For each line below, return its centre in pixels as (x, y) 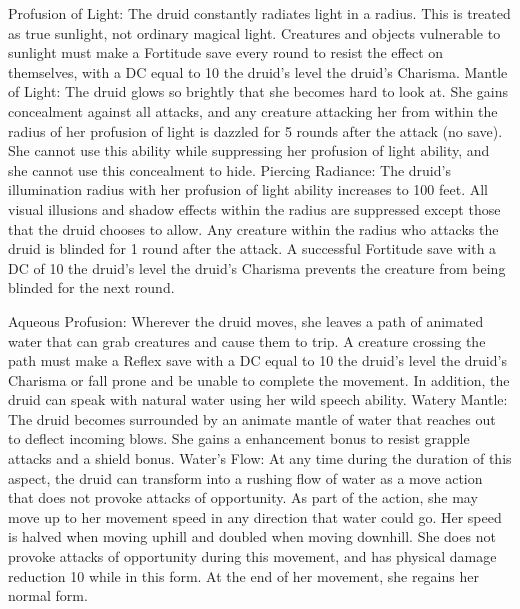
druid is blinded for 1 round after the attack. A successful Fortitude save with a (252, 248)
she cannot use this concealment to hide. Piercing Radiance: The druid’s (229, 169)
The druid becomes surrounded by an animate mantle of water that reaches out (252, 418)
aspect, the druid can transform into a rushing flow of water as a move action (245, 477)
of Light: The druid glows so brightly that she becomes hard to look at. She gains (258, 91)
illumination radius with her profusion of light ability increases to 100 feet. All (248, 189)
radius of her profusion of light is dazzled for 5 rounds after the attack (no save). (255, 130)
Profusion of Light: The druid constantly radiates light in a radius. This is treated (259, 13)
